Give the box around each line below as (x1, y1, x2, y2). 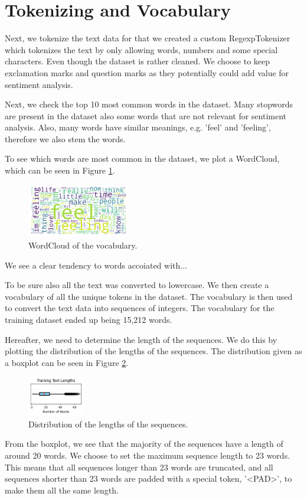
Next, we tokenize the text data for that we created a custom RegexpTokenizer (5, 32, 290, 44)
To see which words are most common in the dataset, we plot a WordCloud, (5, 152, 280, 165)
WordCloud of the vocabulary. (28, 239, 138, 251)
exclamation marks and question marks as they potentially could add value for (5, 66, 289, 79)
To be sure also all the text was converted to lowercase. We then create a (5, 279, 269, 291)
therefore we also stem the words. (5, 132, 126, 145)
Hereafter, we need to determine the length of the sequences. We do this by (5, 333, 277, 345)
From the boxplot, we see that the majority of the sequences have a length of (5, 437, 283, 450)
